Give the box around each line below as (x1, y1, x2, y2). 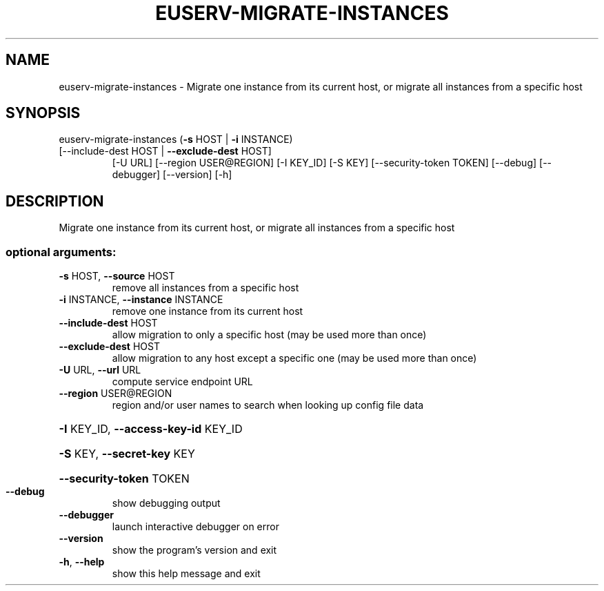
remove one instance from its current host (112, 305, 303, 318)
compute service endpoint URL (112, 376, 253, 388)
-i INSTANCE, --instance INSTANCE (59, 293, 223, 306)
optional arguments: (6, 244, 117, 259)
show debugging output (112, 497, 221, 510)
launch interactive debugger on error (112, 521, 279, 533)
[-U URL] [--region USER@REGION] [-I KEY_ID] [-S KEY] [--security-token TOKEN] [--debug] (112, 157, 537, 169)
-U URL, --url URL (59, 364, 141, 376)
